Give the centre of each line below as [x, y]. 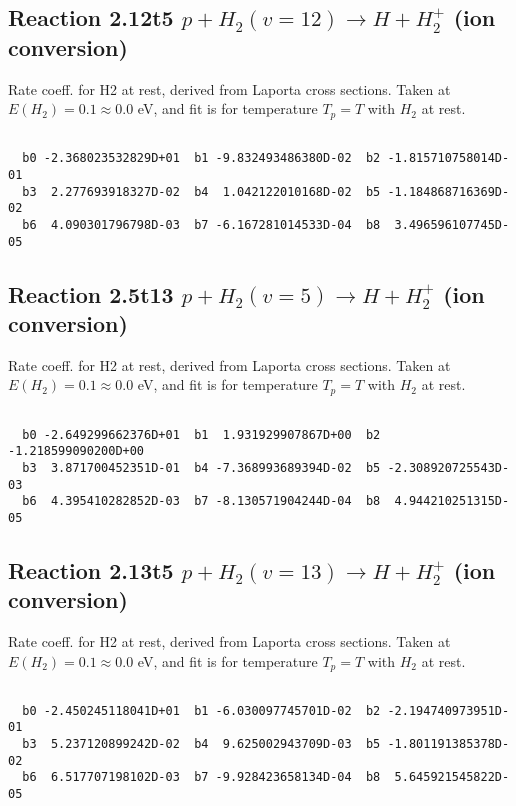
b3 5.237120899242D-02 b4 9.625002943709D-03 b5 [201, 744]
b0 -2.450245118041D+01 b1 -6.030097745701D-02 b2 [201, 710]
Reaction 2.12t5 [91, 17]
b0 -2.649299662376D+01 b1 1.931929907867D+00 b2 [201, 434]
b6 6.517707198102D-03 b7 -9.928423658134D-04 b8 [201, 777]
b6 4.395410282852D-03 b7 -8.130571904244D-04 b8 [201, 501]
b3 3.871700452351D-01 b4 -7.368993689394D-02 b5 [201, 467]
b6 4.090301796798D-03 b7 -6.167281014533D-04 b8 [201, 224]
